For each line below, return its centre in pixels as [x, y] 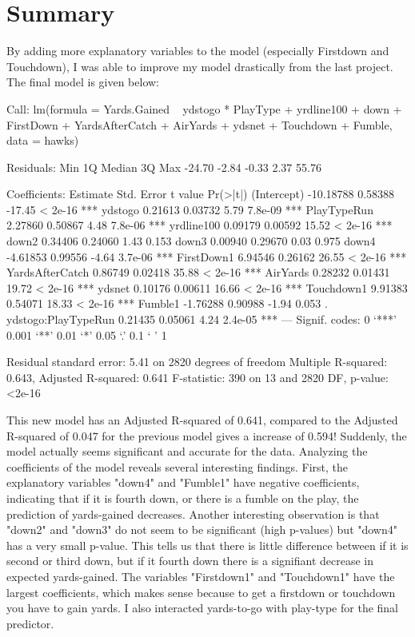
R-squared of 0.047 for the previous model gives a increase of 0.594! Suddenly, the [207, 435]
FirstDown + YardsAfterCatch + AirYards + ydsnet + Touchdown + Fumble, [200, 124]
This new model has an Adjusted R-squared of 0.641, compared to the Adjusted [202, 420]
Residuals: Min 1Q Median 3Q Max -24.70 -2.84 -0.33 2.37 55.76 [164, 167]
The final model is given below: [83, 82]
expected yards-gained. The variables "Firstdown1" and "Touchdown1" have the [201, 576]
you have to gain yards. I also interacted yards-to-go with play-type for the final [202, 608]
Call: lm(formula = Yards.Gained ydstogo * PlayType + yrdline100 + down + [204, 108]
